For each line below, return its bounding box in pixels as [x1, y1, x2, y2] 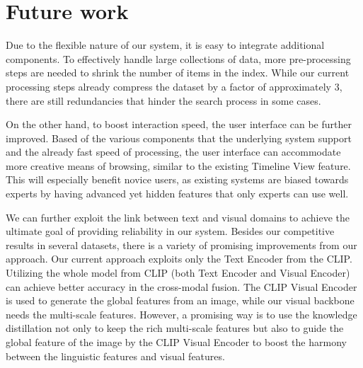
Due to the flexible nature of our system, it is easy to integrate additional [6, 38, 325, 52]
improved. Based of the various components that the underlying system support [6, 130, 352, 145]
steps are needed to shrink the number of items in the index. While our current [6, 65, 350, 80]
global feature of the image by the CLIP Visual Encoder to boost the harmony [6, 335, 347, 349]
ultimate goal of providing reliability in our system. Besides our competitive [6, 224, 335, 238]
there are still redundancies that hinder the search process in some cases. [6, 93, 321, 108]
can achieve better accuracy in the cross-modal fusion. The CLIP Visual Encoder [6, 279, 357, 294]
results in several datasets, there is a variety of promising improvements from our [6, 237, 357, 252]
